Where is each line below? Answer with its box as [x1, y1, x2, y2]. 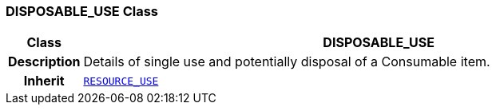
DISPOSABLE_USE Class [6, 3, 159, 19]
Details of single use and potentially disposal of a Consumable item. [83, 54, 490, 70]
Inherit [23, 73, 65, 89]
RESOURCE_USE [83, 74, 159, 87]
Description [8, 54, 81, 70]
